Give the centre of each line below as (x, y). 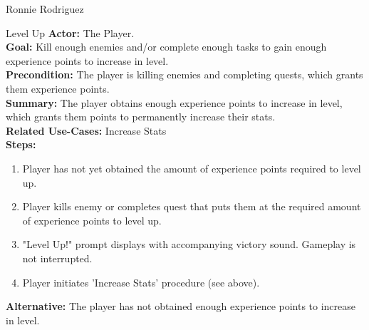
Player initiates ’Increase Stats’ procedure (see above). (141, 282)
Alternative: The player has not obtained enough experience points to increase (181, 306)
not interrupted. (57, 258)
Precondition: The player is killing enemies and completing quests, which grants (184, 74)
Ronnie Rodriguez (45, 9)
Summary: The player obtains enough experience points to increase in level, (174, 102)
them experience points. (58, 88)
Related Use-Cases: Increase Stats (86, 130)
